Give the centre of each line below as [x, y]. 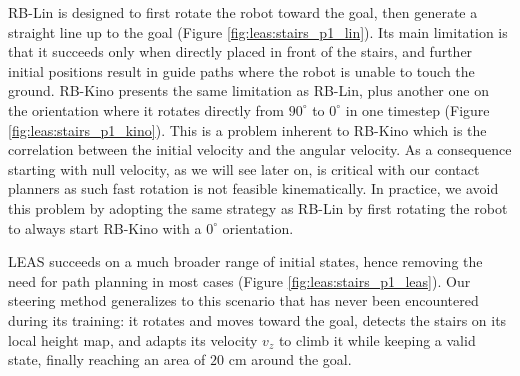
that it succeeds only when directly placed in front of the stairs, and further [240, 51]
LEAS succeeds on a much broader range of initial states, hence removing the [245, 261]
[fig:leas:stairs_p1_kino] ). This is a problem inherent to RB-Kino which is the [247, 129]
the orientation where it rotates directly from [146, 109]
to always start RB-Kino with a [105, 227]
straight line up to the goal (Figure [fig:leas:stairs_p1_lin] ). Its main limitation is [258, 31]
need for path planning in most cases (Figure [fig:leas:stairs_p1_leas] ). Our [239, 280]
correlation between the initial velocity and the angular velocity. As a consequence [260, 149]
